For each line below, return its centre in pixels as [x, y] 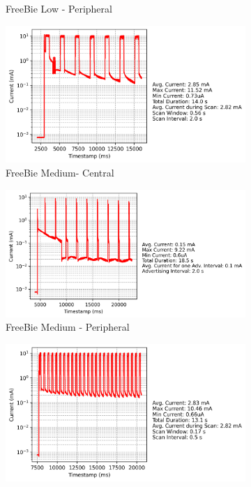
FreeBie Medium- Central [60, 173]
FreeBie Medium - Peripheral [68, 327]
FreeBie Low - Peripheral [59, 8]
